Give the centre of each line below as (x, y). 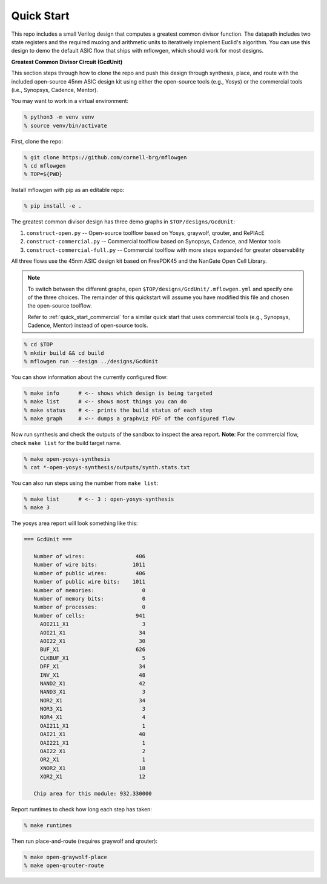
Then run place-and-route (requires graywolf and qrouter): (84, 841)
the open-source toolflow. (60, 306)
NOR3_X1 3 (92, 709)
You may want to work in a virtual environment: (70, 101)
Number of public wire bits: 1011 (89, 582)
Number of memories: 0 (89, 590)
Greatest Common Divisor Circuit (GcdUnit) (67, 62)
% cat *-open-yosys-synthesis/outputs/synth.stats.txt (107, 467)
